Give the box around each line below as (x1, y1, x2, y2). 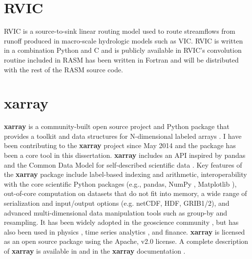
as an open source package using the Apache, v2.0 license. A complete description (4, 236, 249, 246)
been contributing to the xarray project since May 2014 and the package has (4, 140, 236, 151)
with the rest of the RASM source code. (4, 64, 123, 74)
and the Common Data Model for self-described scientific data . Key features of (4, 159, 242, 170)
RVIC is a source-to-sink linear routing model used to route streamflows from (4, 26, 235, 36)
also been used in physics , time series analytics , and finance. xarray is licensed (4, 226, 245, 237)
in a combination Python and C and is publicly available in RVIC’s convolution (4, 45, 242, 55)
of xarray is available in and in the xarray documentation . (4, 245, 186, 256)
